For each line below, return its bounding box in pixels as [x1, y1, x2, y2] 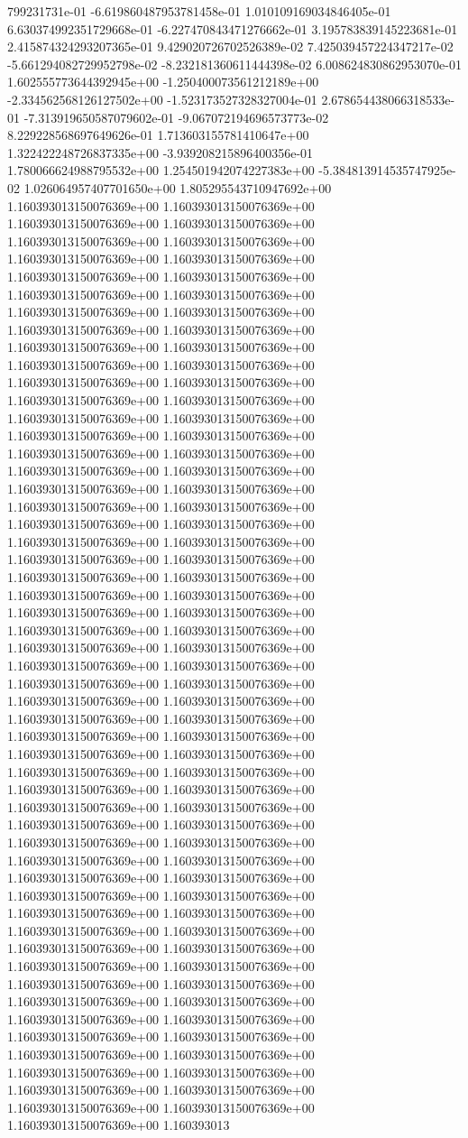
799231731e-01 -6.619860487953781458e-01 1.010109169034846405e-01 [7, 2, 391, 20]
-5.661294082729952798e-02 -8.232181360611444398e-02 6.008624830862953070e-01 [7, 54, 462, 73]
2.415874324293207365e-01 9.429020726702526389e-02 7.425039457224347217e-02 [7, 37, 454, 56]
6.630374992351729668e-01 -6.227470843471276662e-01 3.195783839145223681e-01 [7, 19, 458, 38]
